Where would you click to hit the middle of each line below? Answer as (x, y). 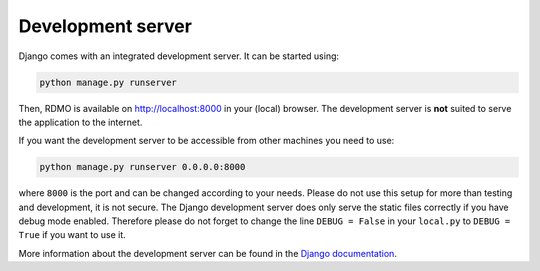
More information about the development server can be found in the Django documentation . (207, 253)
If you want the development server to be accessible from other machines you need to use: (206, 141)
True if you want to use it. (72, 235)
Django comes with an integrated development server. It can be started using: (179, 56)
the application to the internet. (80, 122)
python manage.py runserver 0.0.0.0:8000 (142, 167)
